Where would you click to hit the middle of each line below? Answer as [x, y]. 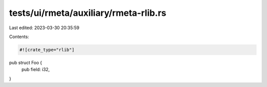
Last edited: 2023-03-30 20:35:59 [44, 28]
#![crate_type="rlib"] [47, 50]
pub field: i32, [36, 70]
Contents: [19, 37]
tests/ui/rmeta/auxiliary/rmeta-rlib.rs [88, 13]
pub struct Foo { [25, 62]
